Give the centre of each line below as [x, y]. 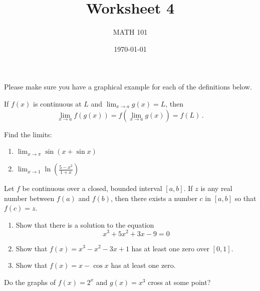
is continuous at [57, 103]
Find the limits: [28, 134]
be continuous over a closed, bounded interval [92, 188]
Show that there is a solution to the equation [85, 224]
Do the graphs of [30, 282]
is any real [216, 188]
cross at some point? [179, 282]
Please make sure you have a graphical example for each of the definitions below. [128, 87]
